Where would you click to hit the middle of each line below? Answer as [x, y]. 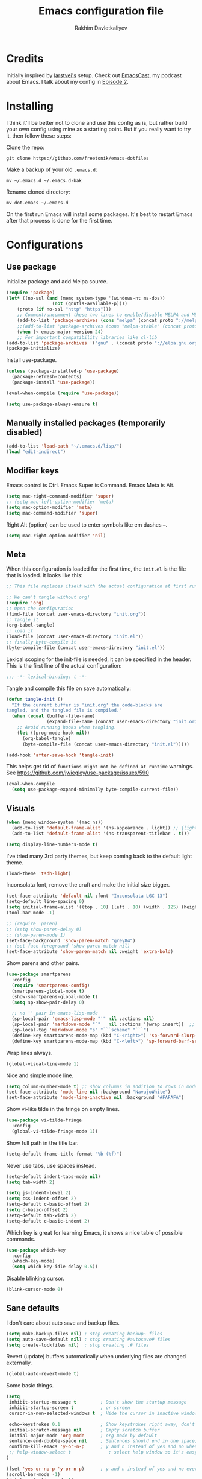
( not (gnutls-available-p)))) [90, 304]
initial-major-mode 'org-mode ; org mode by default [83, 1436]
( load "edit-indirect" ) [36, 452]
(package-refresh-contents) [47, 377]
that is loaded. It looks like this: [44, 575]
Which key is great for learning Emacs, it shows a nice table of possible [94, 1232]
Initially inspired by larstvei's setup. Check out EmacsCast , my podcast [94, 75]
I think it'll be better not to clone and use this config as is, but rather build [97, 122]
